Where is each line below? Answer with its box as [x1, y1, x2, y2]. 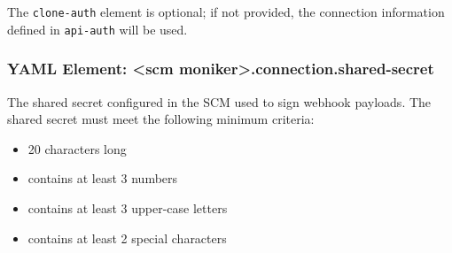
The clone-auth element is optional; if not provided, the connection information [7, 3, 445, 20]
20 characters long [27, 139, 127, 157]
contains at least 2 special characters [27, 228, 227, 247]
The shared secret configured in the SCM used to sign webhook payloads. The [7, 92, 432, 111]
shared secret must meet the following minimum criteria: [7, 110, 315, 128]
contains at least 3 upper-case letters [27, 198, 228, 217]
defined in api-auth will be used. [7, 19, 188, 38]
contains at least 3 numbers [27, 169, 178, 188]
